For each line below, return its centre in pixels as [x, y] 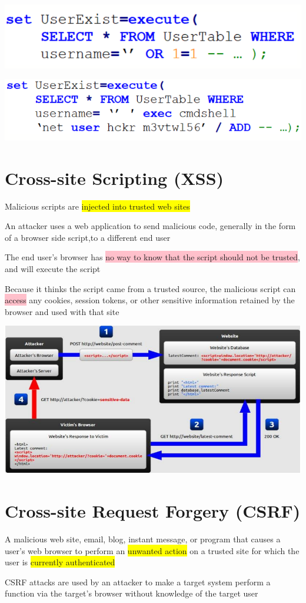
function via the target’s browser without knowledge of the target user [132, 593]
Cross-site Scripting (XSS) [114, 178]
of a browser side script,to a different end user [88, 237]
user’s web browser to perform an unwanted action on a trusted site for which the [152, 550]
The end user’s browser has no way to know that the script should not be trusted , [153, 257]
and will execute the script [53, 269]
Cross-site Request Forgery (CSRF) [153, 511]
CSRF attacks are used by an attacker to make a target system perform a [138, 582]
